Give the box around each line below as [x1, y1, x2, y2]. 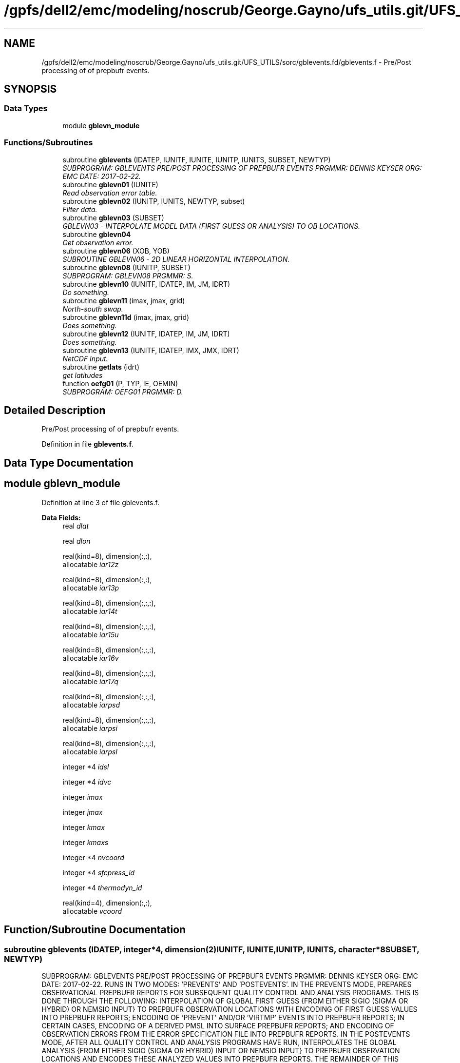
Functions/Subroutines [4, 138, 93, 148]
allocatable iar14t [62, 607, 117, 615]
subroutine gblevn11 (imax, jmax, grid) [62, 296, 185, 305]
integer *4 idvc [62, 777, 112, 786]
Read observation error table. [62, 188, 157, 197]
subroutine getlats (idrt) [62, 362, 140, 371]
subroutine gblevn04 [62, 230, 131, 238]
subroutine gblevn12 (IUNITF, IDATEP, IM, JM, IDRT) [62, 329, 230, 338]
